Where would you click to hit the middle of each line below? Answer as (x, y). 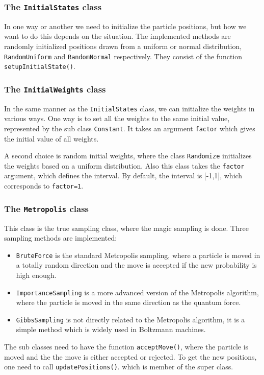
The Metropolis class (47, 208)
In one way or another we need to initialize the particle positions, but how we (125, 26)
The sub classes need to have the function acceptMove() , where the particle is (126, 347)
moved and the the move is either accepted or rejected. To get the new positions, (130, 356)
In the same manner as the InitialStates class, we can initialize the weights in (129, 108)
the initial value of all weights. (51, 138)
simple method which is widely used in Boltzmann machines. (111, 329)
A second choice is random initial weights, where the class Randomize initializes (128, 156)
